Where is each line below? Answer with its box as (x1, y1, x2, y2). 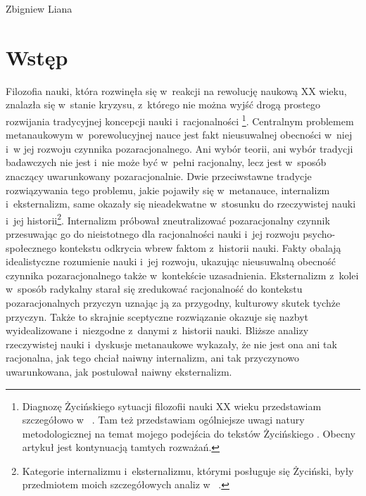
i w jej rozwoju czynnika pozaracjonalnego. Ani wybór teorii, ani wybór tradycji (6, 141, 353, 155)
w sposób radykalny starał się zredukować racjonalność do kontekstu (6, 281, 303, 296)
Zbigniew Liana (6, 1, 72, 15)
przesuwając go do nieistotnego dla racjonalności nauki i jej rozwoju (6, 226, 300, 241)
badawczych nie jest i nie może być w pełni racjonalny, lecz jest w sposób (6, 155, 327, 170)
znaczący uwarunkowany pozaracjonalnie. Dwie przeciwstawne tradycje (6, 168, 312, 183)
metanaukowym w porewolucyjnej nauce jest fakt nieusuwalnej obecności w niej (6, 127, 353, 142)
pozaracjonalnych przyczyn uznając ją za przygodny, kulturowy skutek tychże (6, 295, 341, 310)
